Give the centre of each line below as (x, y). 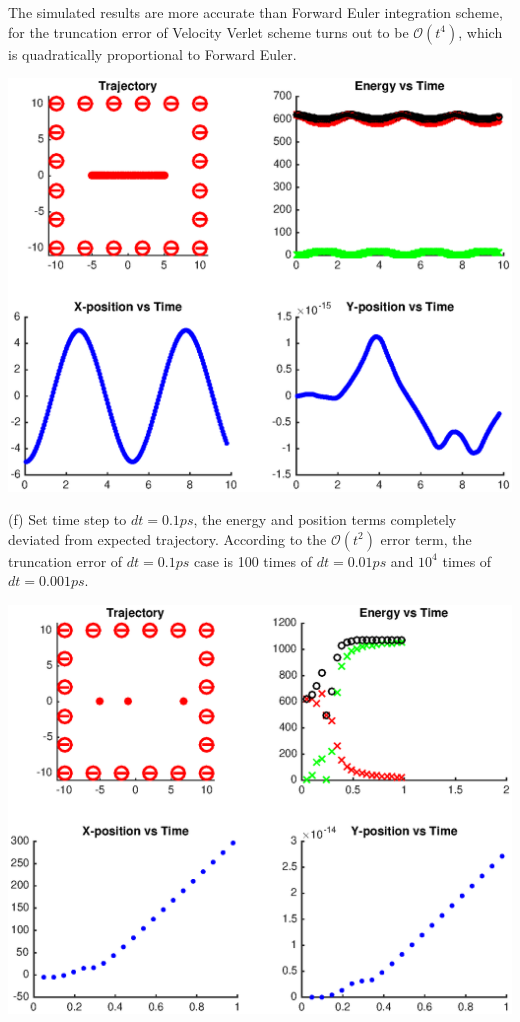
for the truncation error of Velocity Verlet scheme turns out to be (208, 31)
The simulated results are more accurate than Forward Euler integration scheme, (255, 12)
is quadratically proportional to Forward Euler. (152, 53)
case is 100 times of (253, 560)
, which (480, 31)
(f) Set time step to (67, 519)
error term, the (426, 538)
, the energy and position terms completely (325, 519)
